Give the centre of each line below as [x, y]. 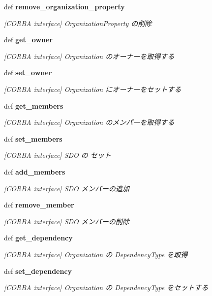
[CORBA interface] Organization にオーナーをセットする [93, 89]
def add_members [35, 171]
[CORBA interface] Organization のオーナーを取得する [89, 56]
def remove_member [39, 205]
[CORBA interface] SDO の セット [58, 155]
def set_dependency [38, 271]
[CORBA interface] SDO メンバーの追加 [67, 188]
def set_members [33, 138]
